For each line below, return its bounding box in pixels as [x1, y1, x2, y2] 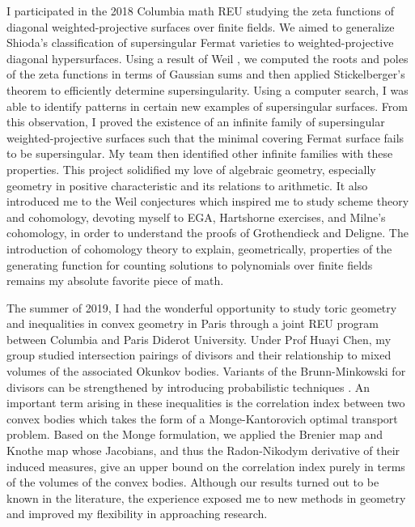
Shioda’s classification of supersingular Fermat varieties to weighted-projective [6, 34, 394, 51]
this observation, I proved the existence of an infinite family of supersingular [6, 113, 385, 130]
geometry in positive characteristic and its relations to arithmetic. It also [6, 176, 368, 193]
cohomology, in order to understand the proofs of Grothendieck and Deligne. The [6, 224, 409, 241]
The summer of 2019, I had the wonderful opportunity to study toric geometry [6, 299, 397, 316]
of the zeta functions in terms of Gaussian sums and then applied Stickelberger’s [6, 66, 405, 83]
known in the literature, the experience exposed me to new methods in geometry [6, 489, 406, 506]
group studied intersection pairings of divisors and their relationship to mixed [6, 346, 392, 363]
